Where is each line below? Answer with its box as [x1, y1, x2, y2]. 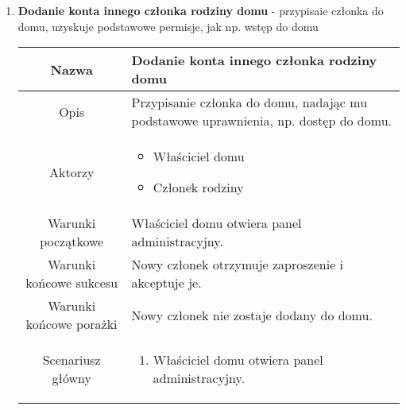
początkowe [40, 232, 104, 251]
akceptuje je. [131, 273, 202, 292]
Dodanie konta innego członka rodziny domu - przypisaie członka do [17, 2, 384, 18]
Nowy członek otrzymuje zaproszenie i [131, 255, 344, 274]
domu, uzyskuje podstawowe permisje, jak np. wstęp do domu [17, 17, 319, 34]
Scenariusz [42, 350, 101, 369]
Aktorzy [48, 162, 95, 181]
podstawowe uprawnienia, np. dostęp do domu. [131, 111, 392, 130]
